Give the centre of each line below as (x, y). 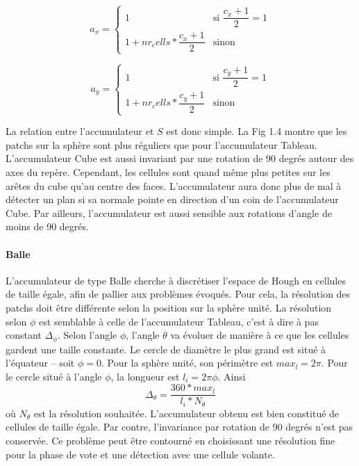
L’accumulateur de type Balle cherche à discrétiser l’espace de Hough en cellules (176, 280)
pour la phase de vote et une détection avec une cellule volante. (140, 454)
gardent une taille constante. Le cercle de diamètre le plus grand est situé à (166, 349)
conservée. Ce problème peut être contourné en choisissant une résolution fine (170, 441)
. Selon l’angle (87, 335)
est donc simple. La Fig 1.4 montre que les (257, 131)
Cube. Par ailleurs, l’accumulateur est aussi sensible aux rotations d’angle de (169, 212)
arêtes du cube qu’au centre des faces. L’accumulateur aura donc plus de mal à (174, 185)
